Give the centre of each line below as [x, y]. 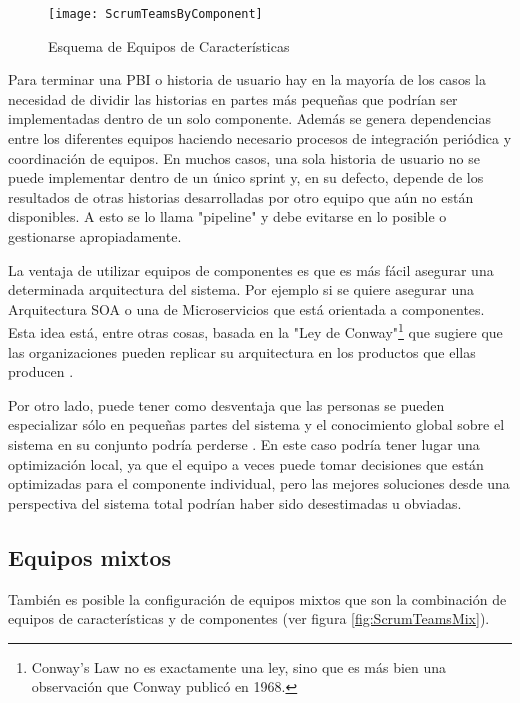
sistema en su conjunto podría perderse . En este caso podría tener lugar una [244, 444]
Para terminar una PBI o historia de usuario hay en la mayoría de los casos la [247, 79]
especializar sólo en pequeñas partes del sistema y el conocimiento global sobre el [256, 424]
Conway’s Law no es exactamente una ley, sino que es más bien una [239, 666]
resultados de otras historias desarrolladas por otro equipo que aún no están [241, 196]
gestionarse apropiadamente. [95, 236]
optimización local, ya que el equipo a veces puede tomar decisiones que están [246, 463]
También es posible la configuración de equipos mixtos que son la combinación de [257, 598]
